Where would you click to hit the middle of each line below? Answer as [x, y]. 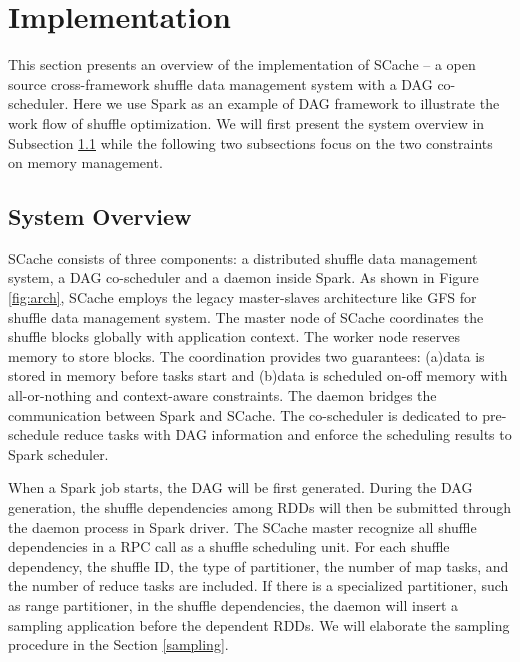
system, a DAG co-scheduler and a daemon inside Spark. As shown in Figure [243, 277]
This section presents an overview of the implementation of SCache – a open [242, 64]
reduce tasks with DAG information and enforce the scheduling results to [287, 434]
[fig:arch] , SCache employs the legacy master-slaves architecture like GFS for [242, 297]
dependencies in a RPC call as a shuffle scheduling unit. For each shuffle [229, 546]
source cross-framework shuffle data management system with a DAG [220, 83]
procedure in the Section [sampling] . [118, 644]
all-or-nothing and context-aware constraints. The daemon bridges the [222, 395]
